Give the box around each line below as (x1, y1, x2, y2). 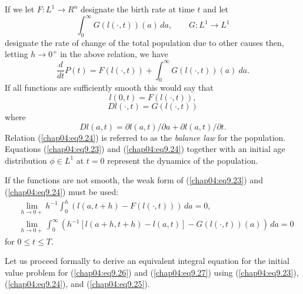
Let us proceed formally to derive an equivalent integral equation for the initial (5, 255, 289, 267)
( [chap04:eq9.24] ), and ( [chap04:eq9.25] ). (5, 278, 150, 290)
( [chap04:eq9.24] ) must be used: (5, 185, 119, 197)
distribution (5, 154, 47, 166)
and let (203, 3, 228, 15)
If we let (5, 3, 35, 15)
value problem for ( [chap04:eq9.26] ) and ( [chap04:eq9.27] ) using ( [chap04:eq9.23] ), (5, 266, 299, 278)
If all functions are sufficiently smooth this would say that (5, 81, 214, 94)
